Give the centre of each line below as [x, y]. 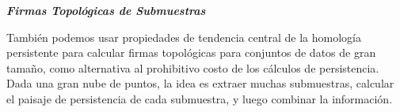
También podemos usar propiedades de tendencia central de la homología [184, 37]
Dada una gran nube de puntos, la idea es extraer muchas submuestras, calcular [200, 83]
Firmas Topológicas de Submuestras [106, 10]
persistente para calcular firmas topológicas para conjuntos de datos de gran [191, 52]
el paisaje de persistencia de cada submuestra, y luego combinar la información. [200, 98]
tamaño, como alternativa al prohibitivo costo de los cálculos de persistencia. [193, 67]
